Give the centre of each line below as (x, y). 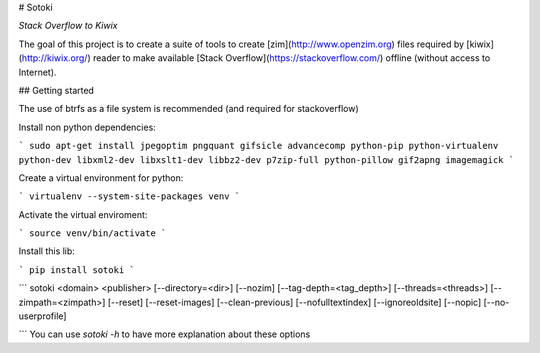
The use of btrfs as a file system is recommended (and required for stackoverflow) (188, 109)
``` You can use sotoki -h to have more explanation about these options (164, 334)
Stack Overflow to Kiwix (68, 26)
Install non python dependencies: (87, 127)
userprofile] (42, 316)
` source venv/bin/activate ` (92, 233)
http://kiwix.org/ (54, 58)
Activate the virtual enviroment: (83, 214)
